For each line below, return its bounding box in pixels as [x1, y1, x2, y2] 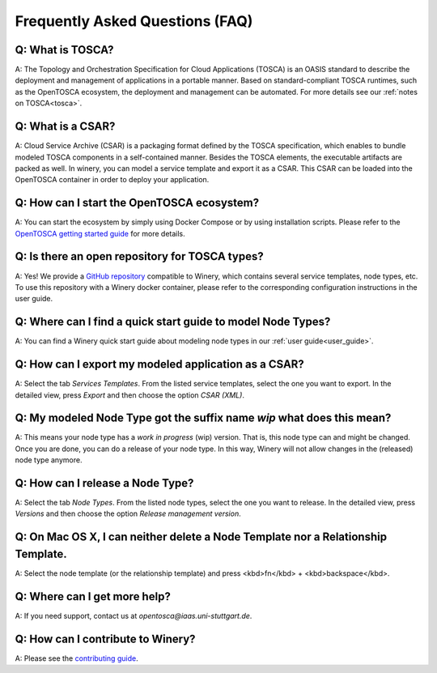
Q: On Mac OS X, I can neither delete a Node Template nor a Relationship [15, 530, 388, 544]
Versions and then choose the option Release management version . [15, 509, 242, 518]
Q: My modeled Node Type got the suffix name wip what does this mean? [15, 411, 392, 425]
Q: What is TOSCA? [15, 43, 114, 57]
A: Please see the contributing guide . [15, 653, 138, 663]
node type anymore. [15, 455, 83, 465]
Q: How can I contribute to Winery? [15, 632, 196, 645]
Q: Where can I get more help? [15, 590, 172, 603]
